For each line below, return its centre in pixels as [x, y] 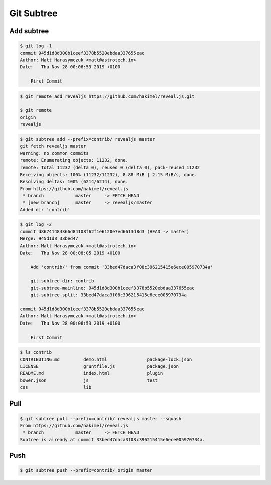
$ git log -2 [36, 225]
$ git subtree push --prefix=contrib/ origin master [86, 471]
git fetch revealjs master [53, 146]
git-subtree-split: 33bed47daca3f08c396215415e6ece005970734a [108, 295]
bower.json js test [89, 380]
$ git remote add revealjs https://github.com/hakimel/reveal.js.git [107, 96]
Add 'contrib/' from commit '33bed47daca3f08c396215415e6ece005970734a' [122, 267]
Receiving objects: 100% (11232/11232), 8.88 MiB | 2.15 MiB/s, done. [109, 174]
